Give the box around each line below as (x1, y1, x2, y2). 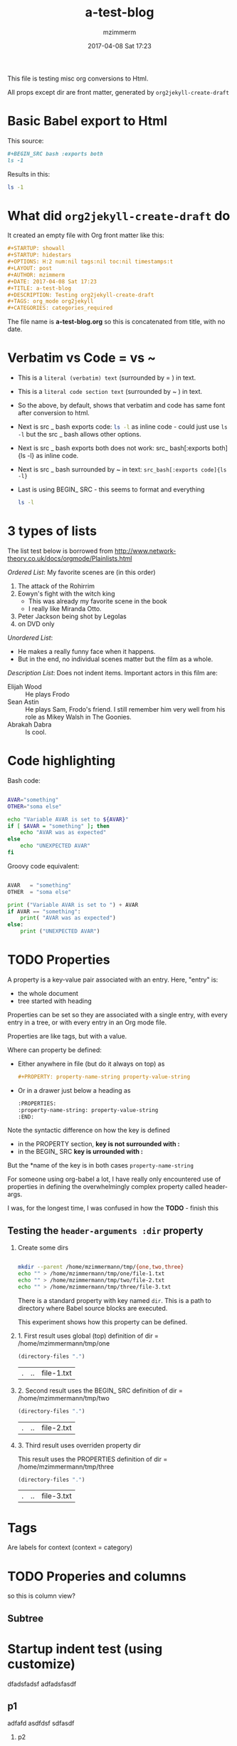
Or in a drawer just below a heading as (17, 1086, 131, 1094)
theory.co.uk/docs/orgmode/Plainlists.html (7, 554, 132, 563)
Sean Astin (7, 697, 39, 706)
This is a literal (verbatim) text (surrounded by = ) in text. (17, 373, 196, 382)
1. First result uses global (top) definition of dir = (17, 1331, 159, 1340)
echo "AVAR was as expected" (20, 829, 107, 836)
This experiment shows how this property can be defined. (17, 1317, 188, 1326)
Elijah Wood (7, 682, 43, 691)
